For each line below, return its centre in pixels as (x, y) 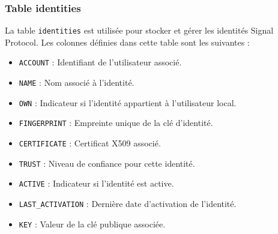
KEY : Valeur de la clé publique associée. (92, 223)
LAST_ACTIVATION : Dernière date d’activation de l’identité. (128, 204)
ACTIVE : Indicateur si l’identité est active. (96, 183)
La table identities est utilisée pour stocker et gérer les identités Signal (139, 30)
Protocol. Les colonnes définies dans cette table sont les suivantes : (127, 42)
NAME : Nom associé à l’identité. (77, 82)
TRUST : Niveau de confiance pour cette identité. (107, 163)
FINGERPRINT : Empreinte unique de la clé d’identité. (116, 123)
